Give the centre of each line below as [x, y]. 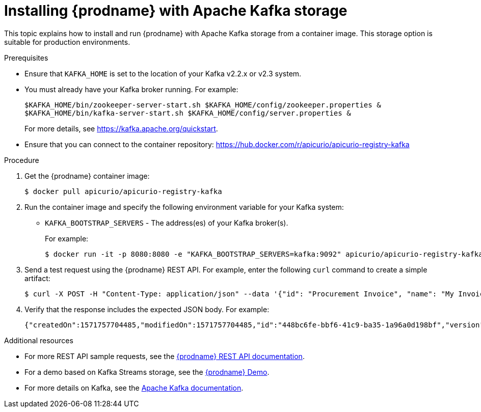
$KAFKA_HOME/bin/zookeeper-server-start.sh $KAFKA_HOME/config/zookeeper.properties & [203, 105]
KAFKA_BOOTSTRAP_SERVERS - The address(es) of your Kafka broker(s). [167, 223]
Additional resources [39, 340]
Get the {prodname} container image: [87, 176]
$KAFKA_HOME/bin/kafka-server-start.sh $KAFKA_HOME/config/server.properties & [188, 113]
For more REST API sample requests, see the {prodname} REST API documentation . [165, 356]
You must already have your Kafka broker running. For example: [131, 89]
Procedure [22, 160]
